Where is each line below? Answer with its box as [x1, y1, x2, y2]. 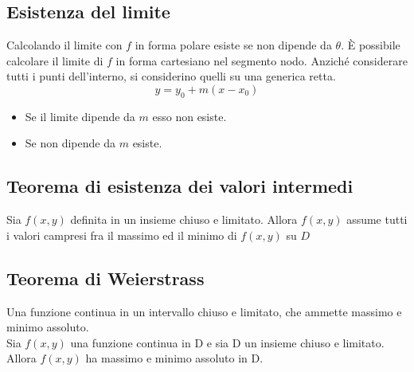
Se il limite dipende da [25, 108, 135, 124]
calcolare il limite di [6, 52, 103, 69]
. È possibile [341, 37, 400, 53]
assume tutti [346, 211, 408, 228]
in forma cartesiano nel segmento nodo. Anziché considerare [115, 52, 408, 69]
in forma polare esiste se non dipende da [135, 37, 332, 53]
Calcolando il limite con [6, 37, 123, 53]
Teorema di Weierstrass [6, 265, 205, 290]
